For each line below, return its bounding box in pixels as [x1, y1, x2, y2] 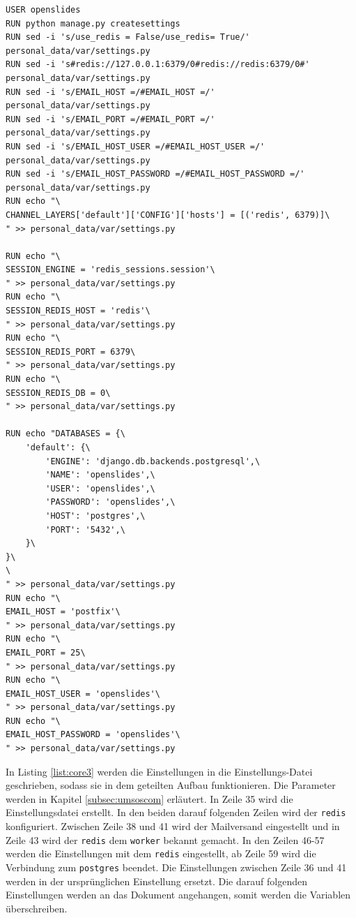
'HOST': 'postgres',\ [45, 510, 146, 521]
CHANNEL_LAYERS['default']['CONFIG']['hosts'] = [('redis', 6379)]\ [6, 209, 330, 220]
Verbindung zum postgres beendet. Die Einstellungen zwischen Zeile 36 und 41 [6, 860, 347, 874]
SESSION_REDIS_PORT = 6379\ [6, 346, 136, 357]
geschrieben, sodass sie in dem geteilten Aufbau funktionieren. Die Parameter [6, 778, 336, 792]
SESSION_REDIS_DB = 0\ [6, 387, 111, 398]
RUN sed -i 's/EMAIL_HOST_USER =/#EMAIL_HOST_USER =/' [6, 141, 265, 151]
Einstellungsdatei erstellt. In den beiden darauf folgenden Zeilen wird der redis [6, 805, 346, 820]
